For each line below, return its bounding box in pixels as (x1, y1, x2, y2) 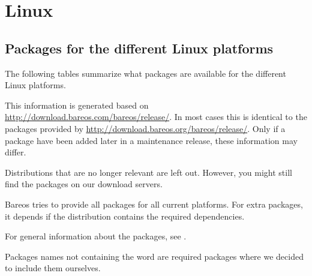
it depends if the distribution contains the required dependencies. (5, 209, 245, 222)
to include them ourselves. (5, 262, 101, 274)
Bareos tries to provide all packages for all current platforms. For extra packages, (5, 197, 303, 210)
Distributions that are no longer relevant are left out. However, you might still (5, 166, 292, 178)
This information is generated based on (5, 98, 149, 111)
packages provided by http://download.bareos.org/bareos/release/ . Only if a (5, 122, 286, 134)
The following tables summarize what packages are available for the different (5, 67, 286, 79)
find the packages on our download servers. (5, 178, 163, 190)
